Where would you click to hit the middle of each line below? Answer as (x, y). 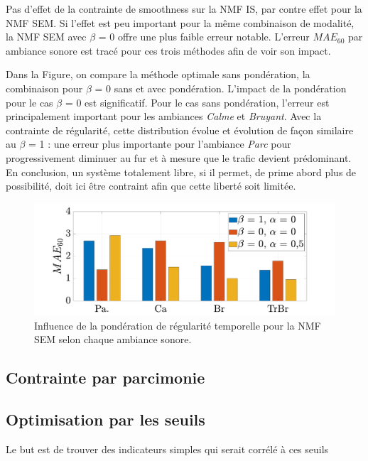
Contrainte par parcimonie (105, 378)
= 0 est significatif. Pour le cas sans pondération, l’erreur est (197, 102)
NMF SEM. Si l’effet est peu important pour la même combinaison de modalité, (180, 22)
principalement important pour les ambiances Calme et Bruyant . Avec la (164, 116)
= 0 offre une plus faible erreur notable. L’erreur (204, 37)
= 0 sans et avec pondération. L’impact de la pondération (221, 88)
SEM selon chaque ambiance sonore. (113, 339)
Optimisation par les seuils (105, 419)
